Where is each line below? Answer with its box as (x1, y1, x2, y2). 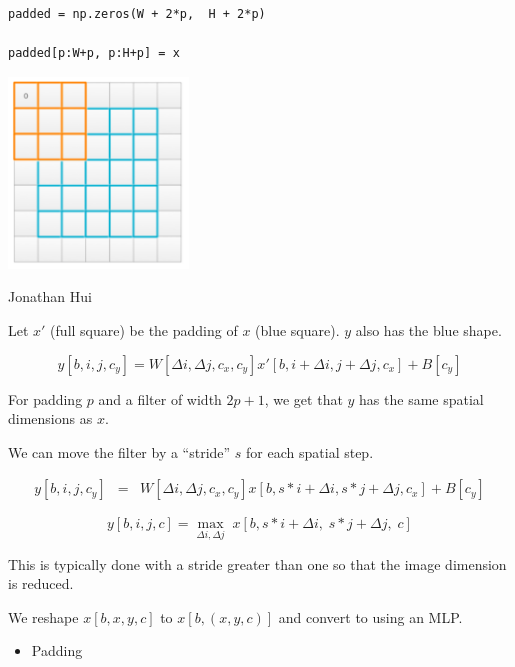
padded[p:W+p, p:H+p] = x (8, 46, 180, 61)
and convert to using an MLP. (278, 606, 463, 627)
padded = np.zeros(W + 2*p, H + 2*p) (8, 7, 266, 21)
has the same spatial (359, 388, 484, 409)
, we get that (264, 388, 343, 409)
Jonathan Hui (8, 286, 92, 307)
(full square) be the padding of (50, 319, 238, 340)
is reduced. (8, 573, 74, 594)
